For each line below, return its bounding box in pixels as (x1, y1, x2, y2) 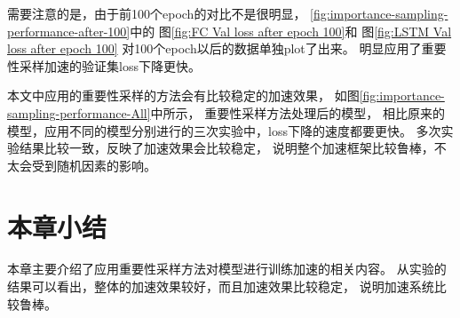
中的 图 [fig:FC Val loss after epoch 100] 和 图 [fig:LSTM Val (130, 21, 452, 40)
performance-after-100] (7, 21, 131, 40)
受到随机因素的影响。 (31, 155, 156, 174)
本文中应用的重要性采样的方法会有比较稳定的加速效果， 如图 (7, 86, 360, 105)
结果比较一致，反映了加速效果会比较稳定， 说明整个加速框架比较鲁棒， (19, 139, 434, 157)
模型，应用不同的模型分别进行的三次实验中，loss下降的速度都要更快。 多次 (7, 121, 441, 139)
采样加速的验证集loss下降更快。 (19, 56, 201, 75)
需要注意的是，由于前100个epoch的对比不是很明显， (7, 4, 306, 22)
